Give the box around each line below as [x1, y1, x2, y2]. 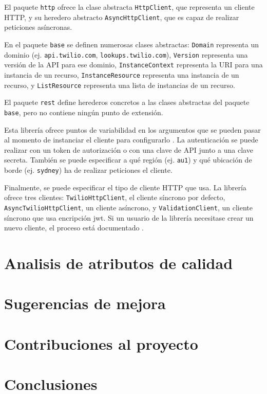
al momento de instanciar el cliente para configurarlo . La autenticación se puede [4, 134, 258, 145]
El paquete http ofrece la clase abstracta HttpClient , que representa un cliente [4, 2, 255, 12]
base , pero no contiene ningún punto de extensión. [4, 106, 163, 117]
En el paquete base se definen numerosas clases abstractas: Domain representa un [4, 39, 259, 49]
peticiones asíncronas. [4, 22, 72, 32]
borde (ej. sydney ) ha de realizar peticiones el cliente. [4, 164, 173, 175]
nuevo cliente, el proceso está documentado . [4, 222, 144, 233]
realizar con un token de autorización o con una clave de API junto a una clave [4, 144, 253, 155]
